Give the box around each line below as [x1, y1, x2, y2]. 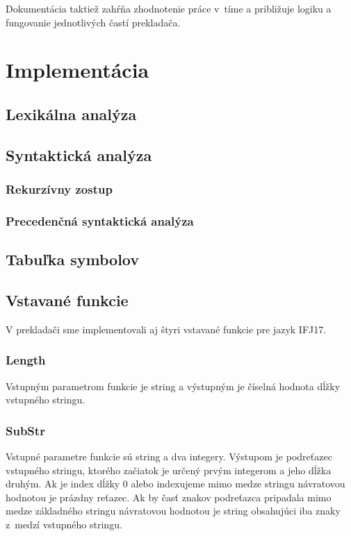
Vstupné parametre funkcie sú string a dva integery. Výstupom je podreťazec [6, 449, 332, 464]
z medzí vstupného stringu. [6, 517, 122, 531]
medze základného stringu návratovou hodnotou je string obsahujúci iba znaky [6, 503, 341, 518]
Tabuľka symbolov [6, 249, 140, 270]
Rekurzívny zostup [6, 181, 113, 198]
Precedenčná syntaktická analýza [6, 212, 194, 229]
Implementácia [6, 56, 149, 84]
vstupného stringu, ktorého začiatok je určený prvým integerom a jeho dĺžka [6, 462, 332, 477]
